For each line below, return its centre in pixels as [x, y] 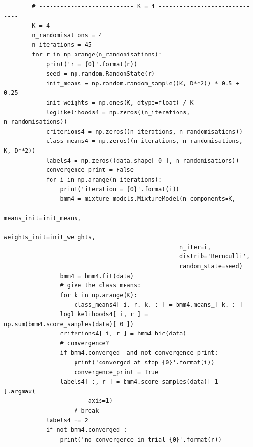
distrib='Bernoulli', [215, 257]
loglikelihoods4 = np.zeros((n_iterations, [118, 112]
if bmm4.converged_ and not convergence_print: [139, 353]
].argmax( [20, 391]
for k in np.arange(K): [99, 295]
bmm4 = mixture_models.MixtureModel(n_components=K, [148, 199]
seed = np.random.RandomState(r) [100, 74]
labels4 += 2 [67, 420]
